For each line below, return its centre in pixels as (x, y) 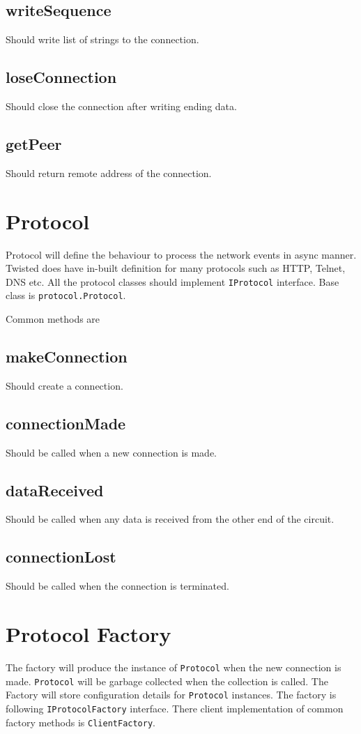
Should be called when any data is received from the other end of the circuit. (170, 519)
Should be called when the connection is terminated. (117, 586)
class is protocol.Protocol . (66, 295)
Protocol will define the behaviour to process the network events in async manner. (181, 254)
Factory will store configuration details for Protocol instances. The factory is (171, 695)
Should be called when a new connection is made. (112, 452)
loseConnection (61, 77)
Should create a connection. (64, 385)
